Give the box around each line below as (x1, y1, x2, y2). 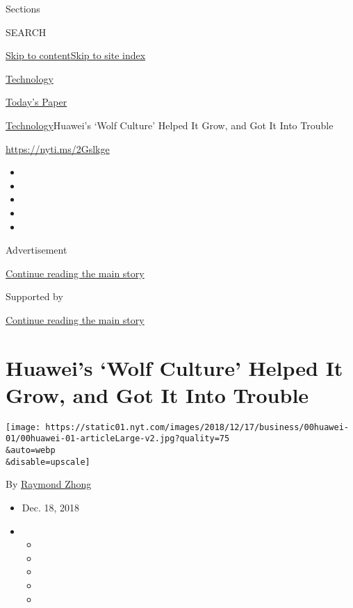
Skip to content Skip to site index (6, 48, 146, 63)
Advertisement (6, 243, 67, 257)
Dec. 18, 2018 (22, 500, 80, 515)
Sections (6, 1, 40, 15)
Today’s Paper (6, 95, 67, 109)
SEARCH (6, 24, 47, 39)
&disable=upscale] (6, 457, 90, 467)
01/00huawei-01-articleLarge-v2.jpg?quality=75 (6, 434, 230, 444)
